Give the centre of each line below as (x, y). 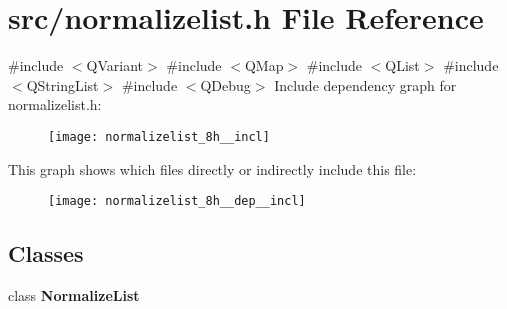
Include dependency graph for (365, 84)
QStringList (62, 84)
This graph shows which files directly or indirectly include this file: (212, 168)
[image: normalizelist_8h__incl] (159, 136)
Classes (46, 253)
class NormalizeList (74, 295)
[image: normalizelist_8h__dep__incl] (177, 201)
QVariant (115, 65)
